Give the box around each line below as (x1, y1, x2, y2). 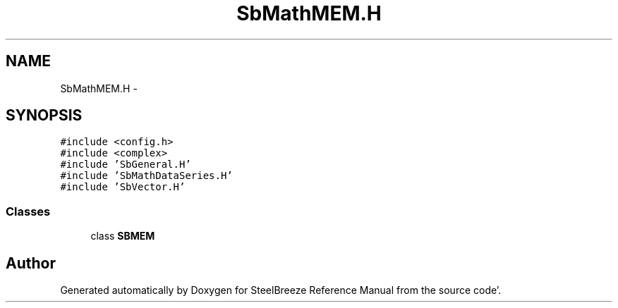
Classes (6, 204, 51, 218)
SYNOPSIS (6, 106, 83, 125)
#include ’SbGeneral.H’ (60, 159, 191, 171)
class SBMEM (90, 230, 155, 242)
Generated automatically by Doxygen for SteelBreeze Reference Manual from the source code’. (60, 284, 502, 297)
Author (6, 254, 56, 272)
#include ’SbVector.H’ (60, 181, 186, 193)
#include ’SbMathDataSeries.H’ (60, 170, 233, 182)
